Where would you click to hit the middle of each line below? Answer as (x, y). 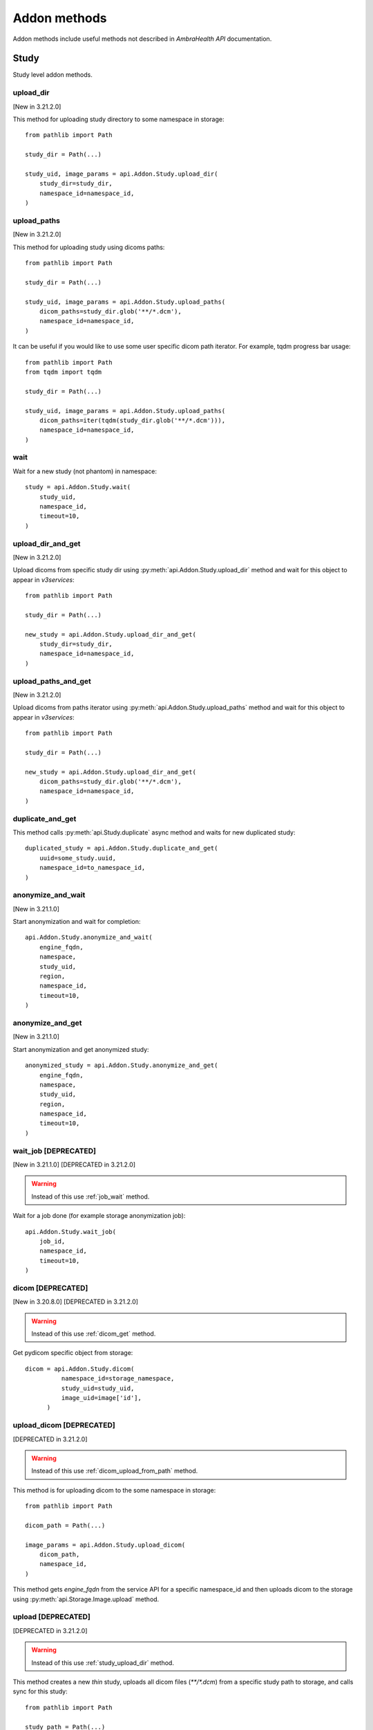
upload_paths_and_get (52, 681)
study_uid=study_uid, (98, 1388)
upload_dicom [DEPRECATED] (64, 1426)
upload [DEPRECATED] (52, 1617)
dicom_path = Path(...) (65, 1525)
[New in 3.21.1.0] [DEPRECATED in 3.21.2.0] (74, 1165)
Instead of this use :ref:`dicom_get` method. (94, 1334)
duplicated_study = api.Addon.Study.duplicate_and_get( (122, 848)
